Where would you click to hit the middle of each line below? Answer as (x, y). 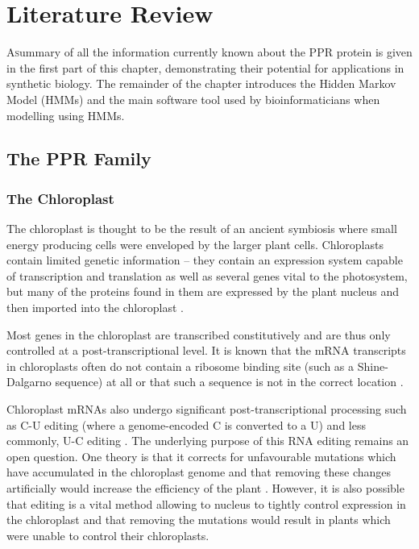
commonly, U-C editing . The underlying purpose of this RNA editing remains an (208, 441)
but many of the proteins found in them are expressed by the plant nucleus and (203, 291)
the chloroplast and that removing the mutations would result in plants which (199, 520)
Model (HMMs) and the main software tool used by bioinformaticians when (193, 99)
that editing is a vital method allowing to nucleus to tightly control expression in (206, 503)
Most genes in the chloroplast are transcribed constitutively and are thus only (199, 334)
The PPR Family (79, 158)
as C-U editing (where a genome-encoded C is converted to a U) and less (186, 424)
